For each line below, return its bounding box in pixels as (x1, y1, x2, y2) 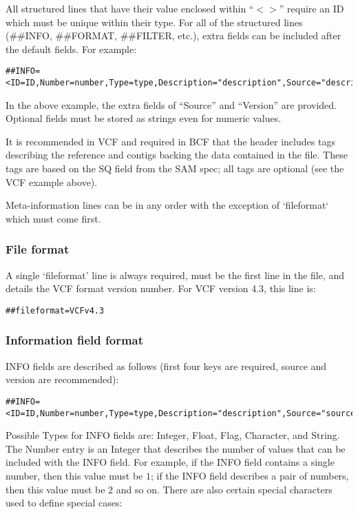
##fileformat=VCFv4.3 (6, 305, 105, 316)
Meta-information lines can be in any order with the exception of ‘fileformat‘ (6, 198, 329, 212)
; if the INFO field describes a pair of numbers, (150, 469, 349, 482)
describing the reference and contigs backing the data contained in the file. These (6, 147, 348, 162)
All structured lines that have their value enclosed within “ (6, 1, 254, 15)
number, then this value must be (6, 469, 143, 482)
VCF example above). (6, 174, 98, 189)
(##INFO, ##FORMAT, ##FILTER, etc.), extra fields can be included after (6, 28, 341, 43)
